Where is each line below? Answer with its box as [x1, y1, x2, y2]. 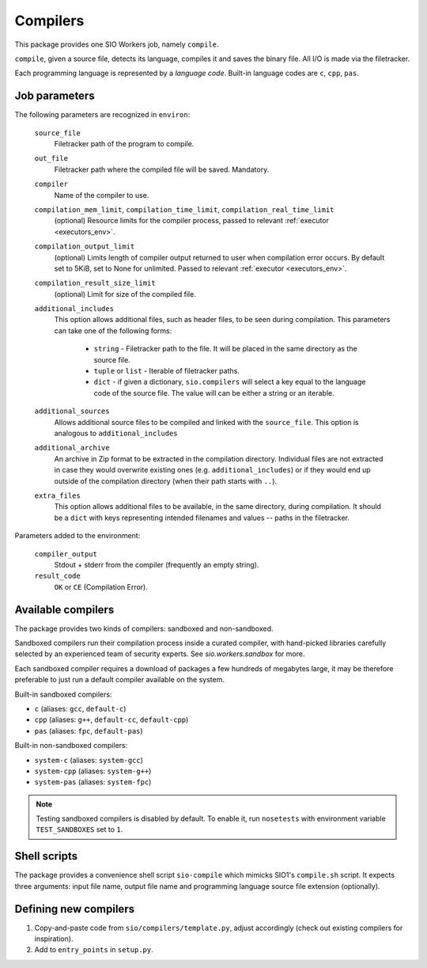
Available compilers [14, 602, 115, 617]
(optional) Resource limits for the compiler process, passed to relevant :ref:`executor [54, 216, 330, 226]
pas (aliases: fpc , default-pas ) [34, 726, 143, 735]
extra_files [34, 491, 81, 500]
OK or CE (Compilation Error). [54, 582, 148, 591]
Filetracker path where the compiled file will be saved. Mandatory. [54, 165, 270, 174]
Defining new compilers [14, 902, 134, 916]
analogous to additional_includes [54, 428, 178, 438]
